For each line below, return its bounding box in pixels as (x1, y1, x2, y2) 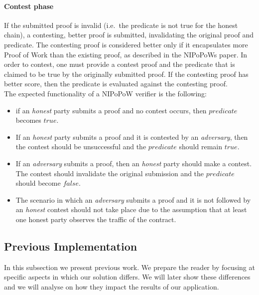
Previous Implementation (4, 238, 137, 254)
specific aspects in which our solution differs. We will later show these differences (4, 272, 251, 282)
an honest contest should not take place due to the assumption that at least (15, 204, 247, 215)
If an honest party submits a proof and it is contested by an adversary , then (15, 131, 248, 142)
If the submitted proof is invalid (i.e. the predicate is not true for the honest (4, 19, 238, 30)
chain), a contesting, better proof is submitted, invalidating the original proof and (4, 29, 254, 40)
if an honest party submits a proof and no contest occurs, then (15, 105, 207, 115)
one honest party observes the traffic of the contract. (15, 214, 176, 224)
